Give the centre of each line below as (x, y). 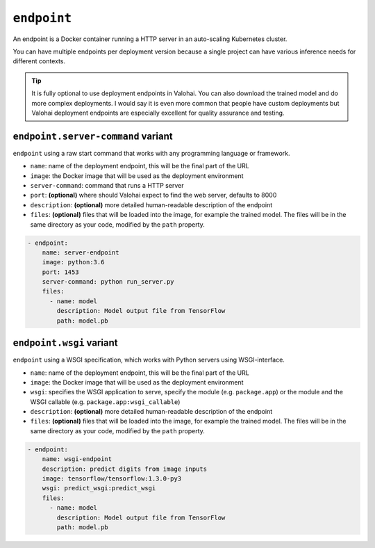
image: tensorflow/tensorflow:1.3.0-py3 (112, 479)
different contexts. (39, 61)
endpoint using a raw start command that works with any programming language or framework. (151, 153)
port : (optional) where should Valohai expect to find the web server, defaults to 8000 (153, 195)
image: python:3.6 (73, 262)
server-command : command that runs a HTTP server (107, 185)
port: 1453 (60, 272)
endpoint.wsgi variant (65, 343)
